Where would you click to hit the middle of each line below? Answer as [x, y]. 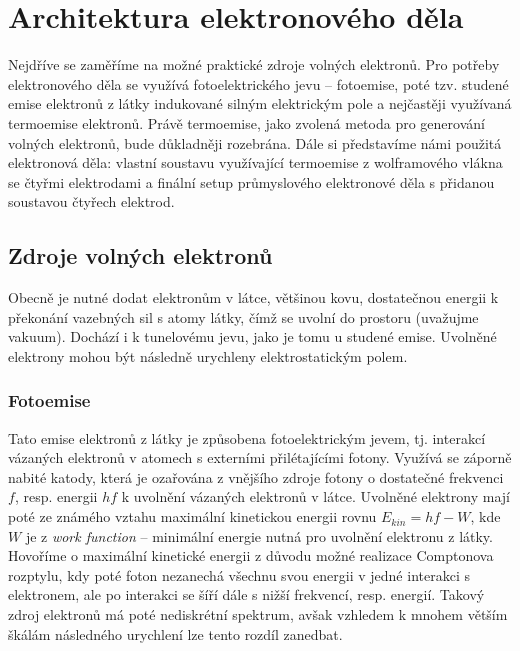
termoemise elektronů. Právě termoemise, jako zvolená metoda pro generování [246, 122]
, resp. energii [56, 496]
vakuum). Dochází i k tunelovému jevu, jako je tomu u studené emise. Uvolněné [252, 336]
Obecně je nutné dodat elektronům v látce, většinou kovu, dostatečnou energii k [253, 297]
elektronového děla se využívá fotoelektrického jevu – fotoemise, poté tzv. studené [258, 83]
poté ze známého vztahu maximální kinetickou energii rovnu [192, 516]
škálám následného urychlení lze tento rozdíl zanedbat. [175, 633]
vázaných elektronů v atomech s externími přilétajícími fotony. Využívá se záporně [260, 457]
